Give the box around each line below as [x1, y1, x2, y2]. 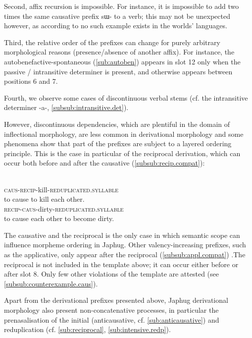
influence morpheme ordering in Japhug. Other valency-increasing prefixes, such [4, 239, 246, 250]
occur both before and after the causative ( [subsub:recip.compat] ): [4, 158, 205, 168]
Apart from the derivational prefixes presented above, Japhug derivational [4, 295, 228, 305]
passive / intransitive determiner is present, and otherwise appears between [4, 66, 233, 76]
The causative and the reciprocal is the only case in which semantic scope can [4, 229, 240, 240]
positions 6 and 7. [4, 76, 58, 86]
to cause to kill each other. [4, 194, 85, 204]
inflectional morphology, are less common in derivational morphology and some [4, 128, 244, 139]
